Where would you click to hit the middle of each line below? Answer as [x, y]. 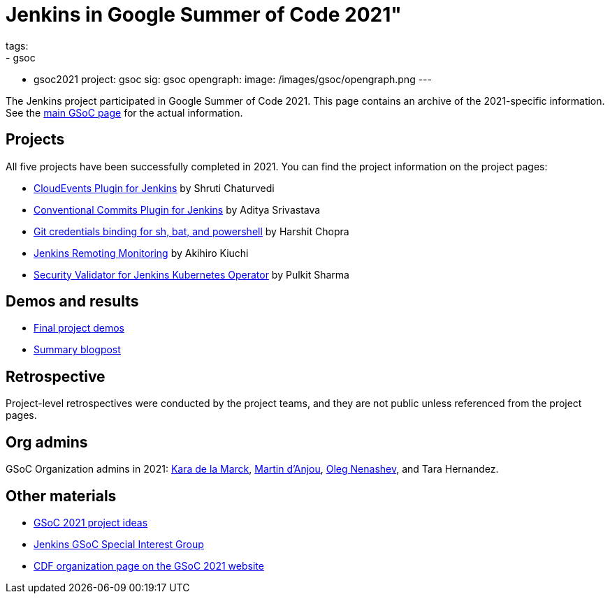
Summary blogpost [77, 350]
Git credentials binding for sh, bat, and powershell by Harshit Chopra [191, 231]
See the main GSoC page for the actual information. [124, 112]
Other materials [61, 496]
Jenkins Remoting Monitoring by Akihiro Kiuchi [141, 253]
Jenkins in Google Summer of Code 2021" [204, 15]
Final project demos [79, 328]
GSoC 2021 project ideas [91, 522]
